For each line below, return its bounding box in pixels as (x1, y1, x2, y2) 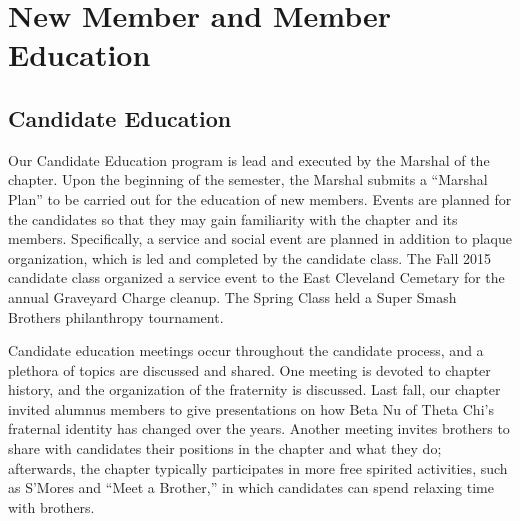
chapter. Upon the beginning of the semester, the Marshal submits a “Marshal (8, 169, 488, 190)
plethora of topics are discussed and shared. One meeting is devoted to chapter (8, 359, 491, 380)
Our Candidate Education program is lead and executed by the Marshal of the (8, 149, 490, 170)
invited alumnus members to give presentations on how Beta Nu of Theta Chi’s (8, 398, 494, 419)
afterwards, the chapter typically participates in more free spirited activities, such (8, 457, 508, 478)
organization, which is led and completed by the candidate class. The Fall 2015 (8, 247, 492, 268)
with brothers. (8, 496, 95, 517)
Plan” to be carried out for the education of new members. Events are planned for (8, 188, 512, 209)
